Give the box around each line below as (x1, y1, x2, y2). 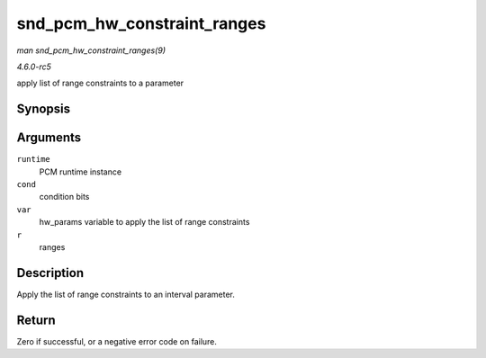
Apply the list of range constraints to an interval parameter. (16, 289, 236, 300)
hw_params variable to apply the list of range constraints (39, 217, 250, 228)
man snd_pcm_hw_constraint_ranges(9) (16, 45, 166, 56)
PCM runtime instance (39, 166, 121, 177)
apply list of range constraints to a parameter (16, 77, 184, 89)
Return (16, 312, 56, 327)
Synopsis (16, 102, 71, 117)
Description (16, 265, 85, 281)
